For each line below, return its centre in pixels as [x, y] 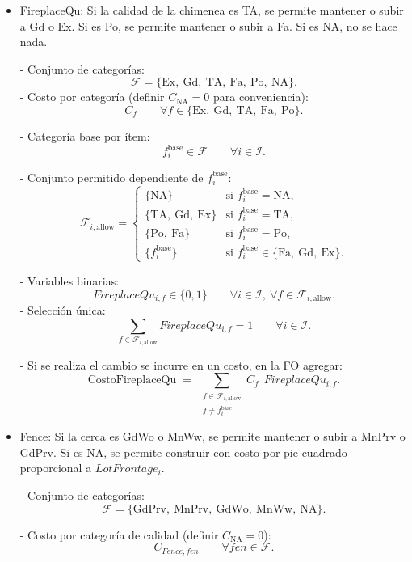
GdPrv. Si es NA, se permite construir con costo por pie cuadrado [183, 452]
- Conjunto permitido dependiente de [111, 177]
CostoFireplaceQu [132, 380]
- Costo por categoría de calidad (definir [119, 534]
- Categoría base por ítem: [85, 135]
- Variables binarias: [69, 281]
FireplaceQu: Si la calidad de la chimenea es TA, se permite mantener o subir [212, 10]
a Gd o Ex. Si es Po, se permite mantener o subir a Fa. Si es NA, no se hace [208, 25]
